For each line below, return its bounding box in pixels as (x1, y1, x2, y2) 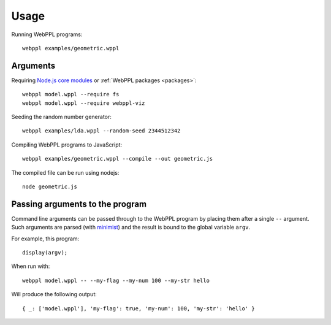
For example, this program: (11, 235, 80, 242)
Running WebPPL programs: (11, 31, 83, 38)
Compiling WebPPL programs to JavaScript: (11, 141, 123, 148)
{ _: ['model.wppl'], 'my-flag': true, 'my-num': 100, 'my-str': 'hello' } (22, 305, 255, 312)
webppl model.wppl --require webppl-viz (22, 99, 145, 107)
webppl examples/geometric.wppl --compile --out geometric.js (22, 155, 213, 162)
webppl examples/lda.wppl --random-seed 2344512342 (22, 128, 181, 134)
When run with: (11, 262, 50, 270)
